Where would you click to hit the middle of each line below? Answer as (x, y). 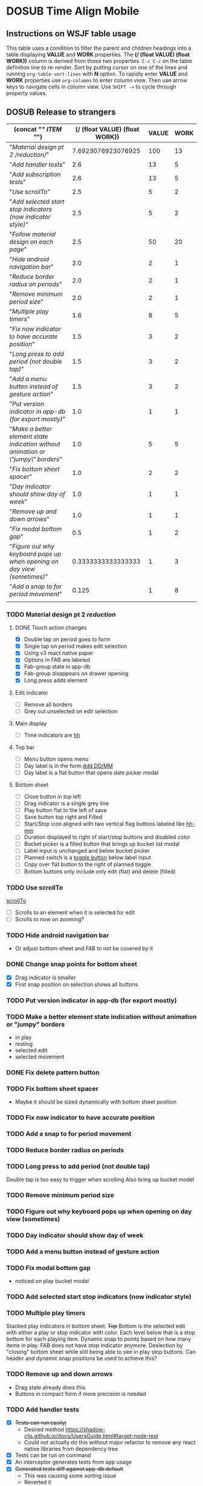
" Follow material (33, 234)
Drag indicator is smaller (45, 978)
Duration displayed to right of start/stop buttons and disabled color (107, 837)
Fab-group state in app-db (57, 667)
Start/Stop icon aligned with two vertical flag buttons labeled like (105, 824)
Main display (31, 723)
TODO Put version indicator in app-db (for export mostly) (92, 1000)
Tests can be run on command (53, 1455)
